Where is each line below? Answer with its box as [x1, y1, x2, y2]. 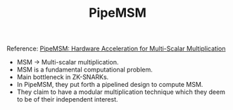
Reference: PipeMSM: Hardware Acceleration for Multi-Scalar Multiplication [6, 44, 226, 53]
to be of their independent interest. [16, 95, 118, 104]
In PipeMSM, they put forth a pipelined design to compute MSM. [16, 81, 203, 89]
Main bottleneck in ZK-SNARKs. [16, 73, 109, 81]
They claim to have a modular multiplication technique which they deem [16, 88, 226, 96]
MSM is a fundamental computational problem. [16, 65, 153, 74]
